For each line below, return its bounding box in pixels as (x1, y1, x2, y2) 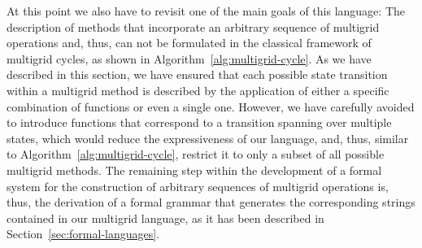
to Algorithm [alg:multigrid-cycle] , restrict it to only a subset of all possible (7, 146, 385, 163)
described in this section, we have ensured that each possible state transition (7, 66, 388, 83)
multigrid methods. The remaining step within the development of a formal (7, 161, 382, 178)
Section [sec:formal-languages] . (7, 225, 160, 242)
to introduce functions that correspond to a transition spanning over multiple (7, 114, 392, 131)
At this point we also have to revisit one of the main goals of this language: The (7, 2, 405, 19)
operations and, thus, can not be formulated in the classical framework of (7, 34, 372, 51)
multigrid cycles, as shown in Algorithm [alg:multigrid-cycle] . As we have (7, 50, 372, 67)
